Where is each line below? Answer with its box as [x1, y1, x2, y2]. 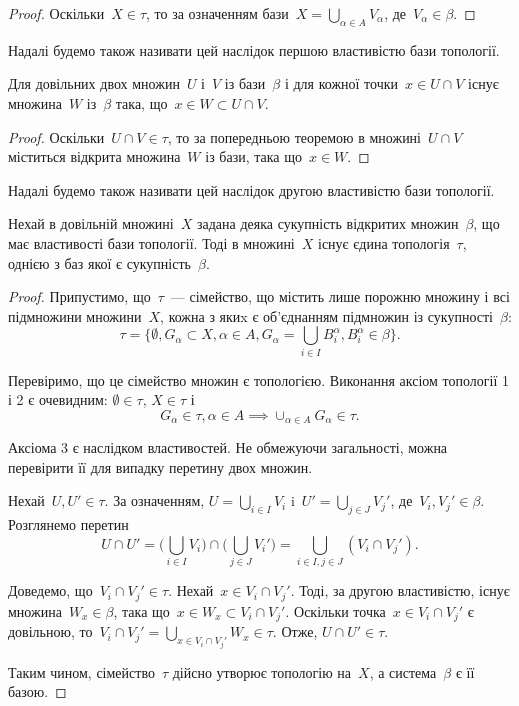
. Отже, [272, 621, 318, 642]
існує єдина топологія [318, 232, 450, 253]
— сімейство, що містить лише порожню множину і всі [170, 286, 510, 307]
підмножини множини [8, 305, 142, 326]
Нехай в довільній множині [8, 213, 174, 234]
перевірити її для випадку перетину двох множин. [8, 456, 313, 477]
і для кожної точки [284, 73, 399, 94]
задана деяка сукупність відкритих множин [196, 213, 459, 234]
